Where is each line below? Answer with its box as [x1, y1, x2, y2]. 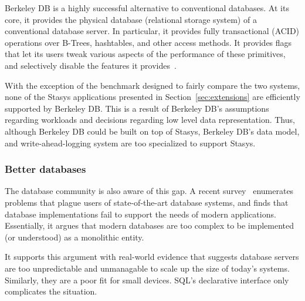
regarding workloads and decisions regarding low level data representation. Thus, [5, 113, 295, 126]
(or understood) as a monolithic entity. [5, 230, 144, 243]
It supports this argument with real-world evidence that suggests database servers [5, 250, 299, 263]
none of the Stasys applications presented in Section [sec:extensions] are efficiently [5, 91, 300, 103]
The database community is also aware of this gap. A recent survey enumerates [5, 185, 294, 197]
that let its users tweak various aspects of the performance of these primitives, [5, 48, 286, 60]
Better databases [5, 162, 86, 176]
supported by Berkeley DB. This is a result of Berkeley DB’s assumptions [5, 102, 269, 114]
